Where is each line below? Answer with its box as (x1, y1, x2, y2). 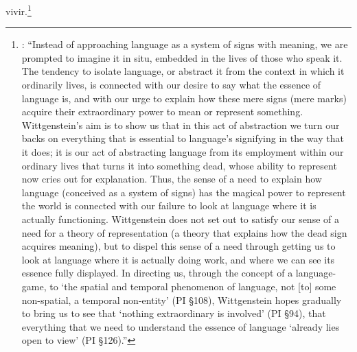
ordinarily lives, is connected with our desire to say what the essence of (21, 78, 321, 92)
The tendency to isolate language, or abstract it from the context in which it (21, 64, 345, 78)
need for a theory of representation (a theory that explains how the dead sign (21, 225, 347, 239)
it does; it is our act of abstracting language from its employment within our (21, 145, 344, 159)
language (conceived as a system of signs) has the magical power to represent (21, 185, 346, 199)
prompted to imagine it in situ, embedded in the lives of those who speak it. (21, 50, 343, 64)
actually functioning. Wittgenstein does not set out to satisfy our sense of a (21, 211, 339, 226)
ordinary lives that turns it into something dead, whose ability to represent (21, 158, 337, 172)
